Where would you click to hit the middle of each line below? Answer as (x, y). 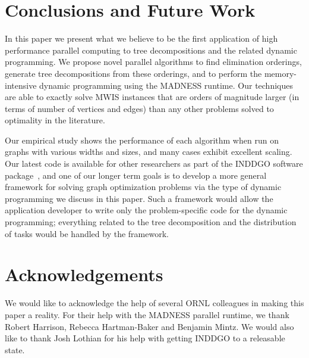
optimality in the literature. (55, 120)
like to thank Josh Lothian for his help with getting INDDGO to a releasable (145, 338)
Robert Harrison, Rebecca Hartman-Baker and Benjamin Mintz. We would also (149, 326)
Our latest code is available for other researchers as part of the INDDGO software (154, 164)
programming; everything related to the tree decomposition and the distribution (151, 222)
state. (15, 349)
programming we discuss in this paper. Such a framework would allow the (139, 198)
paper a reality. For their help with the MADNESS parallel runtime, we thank (147, 314)
